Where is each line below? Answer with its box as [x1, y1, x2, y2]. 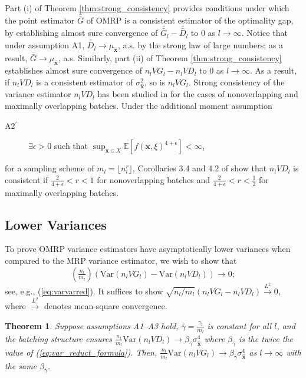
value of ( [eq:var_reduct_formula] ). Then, [5, 346, 157, 358]
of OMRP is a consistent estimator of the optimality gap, [86, 14, 294, 26]
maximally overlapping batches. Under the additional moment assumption [5, 100, 272, 112]
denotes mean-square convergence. [44, 300, 167, 312]
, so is [144, 75, 166, 88]
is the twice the [238, 332, 293, 344]
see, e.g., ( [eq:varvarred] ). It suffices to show [5, 284, 163, 297]
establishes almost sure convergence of [5, 64, 142, 77]
